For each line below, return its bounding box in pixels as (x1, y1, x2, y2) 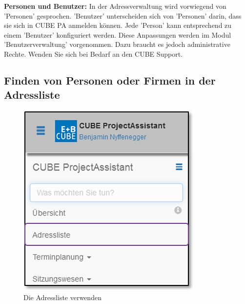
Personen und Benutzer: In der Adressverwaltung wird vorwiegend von (4, 1, 226, 11)
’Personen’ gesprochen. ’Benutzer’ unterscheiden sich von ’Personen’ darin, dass (4, 10, 242, 21)
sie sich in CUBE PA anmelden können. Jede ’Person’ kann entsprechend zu (4, 20, 232, 30)
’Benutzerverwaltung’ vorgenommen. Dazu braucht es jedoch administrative (4, 39, 230, 49)
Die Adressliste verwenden (23, 292, 102, 302)
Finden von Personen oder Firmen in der (4, 72, 216, 87)
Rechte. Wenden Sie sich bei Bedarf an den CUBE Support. (4, 48, 183, 59)
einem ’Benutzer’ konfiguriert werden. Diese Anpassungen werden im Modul (4, 29, 231, 40)
